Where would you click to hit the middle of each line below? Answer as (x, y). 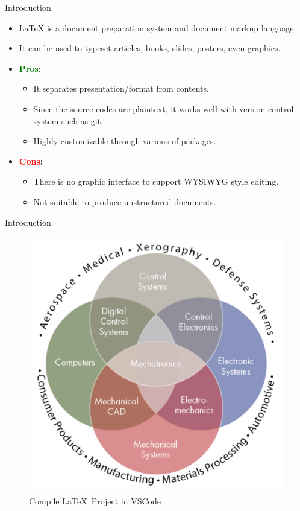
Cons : (31, 161)
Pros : (30, 68)
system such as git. (68, 120)
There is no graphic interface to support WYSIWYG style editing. (156, 181)
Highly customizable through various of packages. (125, 141)
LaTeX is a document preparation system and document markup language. (158, 27)
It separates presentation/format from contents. (121, 88)
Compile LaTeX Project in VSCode (95, 500)
